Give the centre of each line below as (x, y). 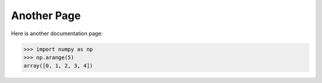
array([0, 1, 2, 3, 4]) (58, 66)
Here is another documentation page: (57, 33)
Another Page (46, 16)
